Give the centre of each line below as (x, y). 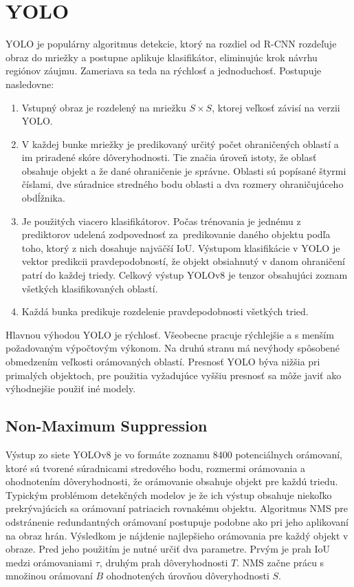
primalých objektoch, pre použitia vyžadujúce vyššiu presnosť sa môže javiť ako (174, 375)
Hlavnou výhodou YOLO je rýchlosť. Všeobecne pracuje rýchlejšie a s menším (170, 334)
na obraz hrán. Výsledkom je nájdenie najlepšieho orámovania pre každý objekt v (177, 535)
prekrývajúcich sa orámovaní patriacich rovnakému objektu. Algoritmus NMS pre (177, 508)
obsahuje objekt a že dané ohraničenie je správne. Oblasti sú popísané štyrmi (184, 170)
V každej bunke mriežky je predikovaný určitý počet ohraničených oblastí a (180, 143)
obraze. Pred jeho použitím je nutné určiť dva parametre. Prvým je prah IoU (168, 549)
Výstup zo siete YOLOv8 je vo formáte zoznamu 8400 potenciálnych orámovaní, (174, 454)
